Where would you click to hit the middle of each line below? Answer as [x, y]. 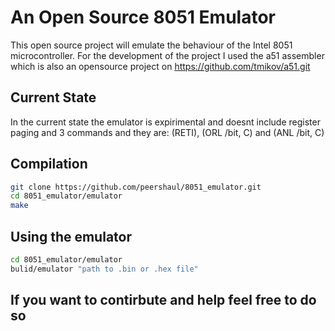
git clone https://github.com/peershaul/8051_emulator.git [136, 187]
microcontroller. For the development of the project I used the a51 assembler [167, 55]
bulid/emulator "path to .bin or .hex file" [104, 269]
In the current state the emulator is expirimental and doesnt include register [165, 122]
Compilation [49, 164]
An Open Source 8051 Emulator [143, 17]
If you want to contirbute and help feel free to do [163, 300]
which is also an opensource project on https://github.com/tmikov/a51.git [160, 66]
